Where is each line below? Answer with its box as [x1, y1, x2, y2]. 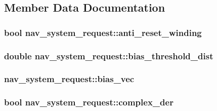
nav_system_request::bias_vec [4, 72, 135, 85]
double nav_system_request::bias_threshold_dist [4, 49, 213, 62]
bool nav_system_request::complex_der [4, 96, 173, 108]
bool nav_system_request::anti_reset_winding [4, 26, 202, 39]
